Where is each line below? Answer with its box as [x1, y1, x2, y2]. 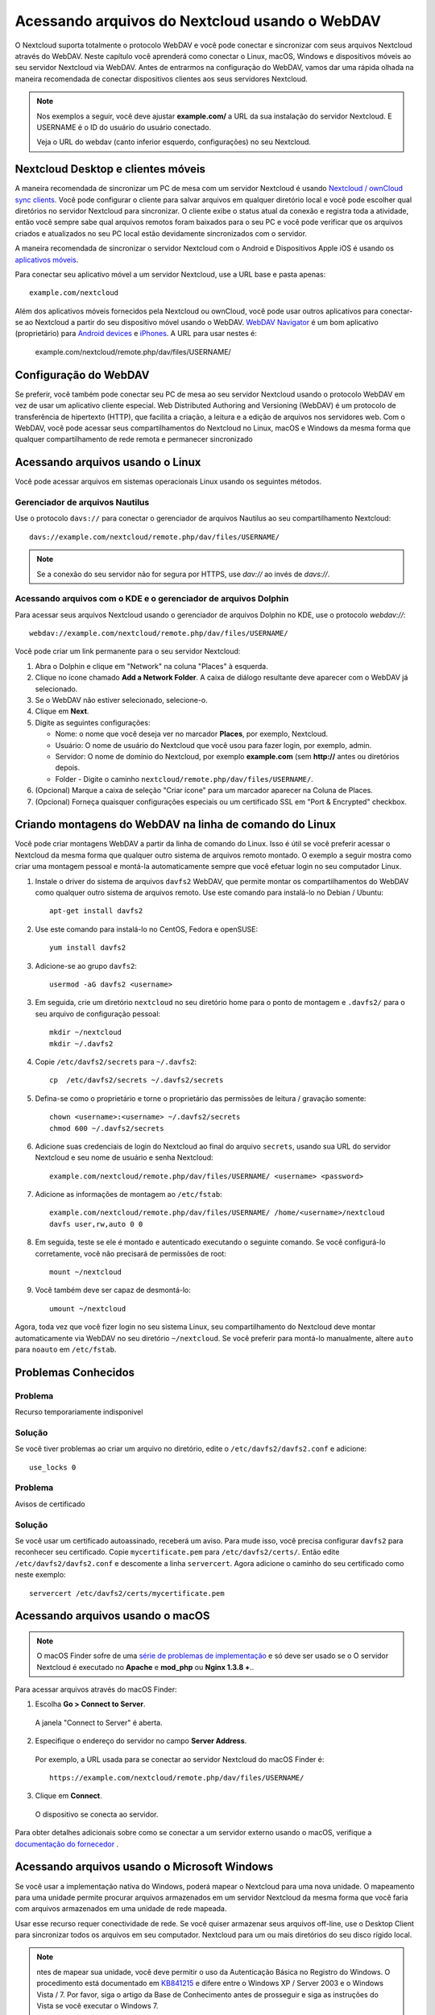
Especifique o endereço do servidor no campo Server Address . [35, 1736, 247, 1746]
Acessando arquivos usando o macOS [14, 1609, 210, 1623]
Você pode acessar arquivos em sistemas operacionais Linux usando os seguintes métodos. [14, 476, 322, 487]
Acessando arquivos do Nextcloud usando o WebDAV [14, 12, 382, 30]
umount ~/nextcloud [49, 1304, 126, 1313]
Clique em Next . [35, 706, 89, 717]
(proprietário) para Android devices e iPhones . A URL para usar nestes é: [14, 329, 258, 339]
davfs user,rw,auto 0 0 [49, 1219, 143, 1228]
